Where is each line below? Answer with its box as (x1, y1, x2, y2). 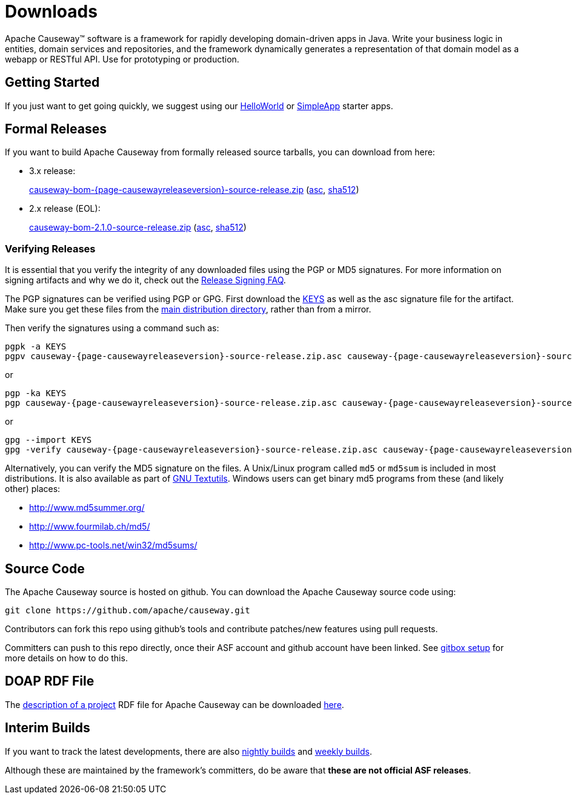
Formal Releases (5, 121, 107, 137)
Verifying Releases (5, 242, 96, 255)
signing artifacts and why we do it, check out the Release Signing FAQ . (5, 275, 286, 286)
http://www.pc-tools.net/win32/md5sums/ (29, 540, 198, 551)
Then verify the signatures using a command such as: (5, 323, 219, 334)
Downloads (5, 1, 98, 22)
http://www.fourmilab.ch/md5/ (29, 521, 150, 532)
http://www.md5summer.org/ (29, 502, 145, 513)
